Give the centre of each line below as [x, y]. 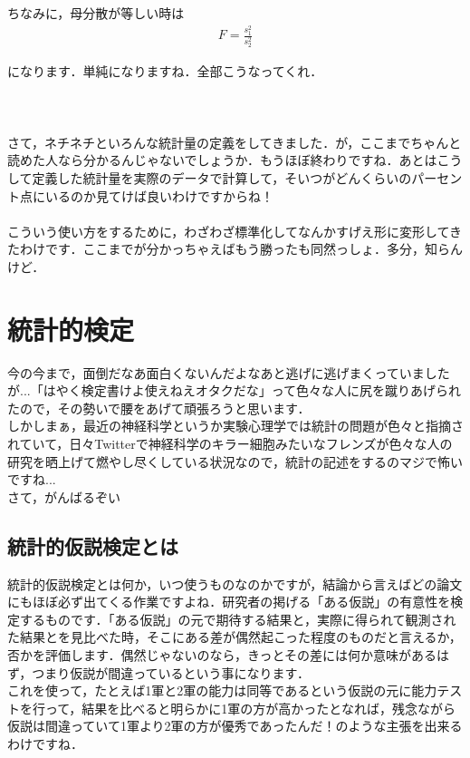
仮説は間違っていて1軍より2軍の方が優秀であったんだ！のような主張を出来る [235, 726]
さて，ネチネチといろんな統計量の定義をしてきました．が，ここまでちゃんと [235, 142]
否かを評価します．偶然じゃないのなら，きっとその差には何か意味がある [222, 654]
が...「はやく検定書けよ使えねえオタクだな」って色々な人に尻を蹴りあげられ [234, 390]
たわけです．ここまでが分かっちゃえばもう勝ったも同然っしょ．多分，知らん [235, 249]
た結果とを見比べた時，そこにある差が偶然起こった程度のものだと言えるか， [235, 637]
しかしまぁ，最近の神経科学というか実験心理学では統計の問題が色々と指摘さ [235, 426]
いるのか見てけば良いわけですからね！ [159, 195]
